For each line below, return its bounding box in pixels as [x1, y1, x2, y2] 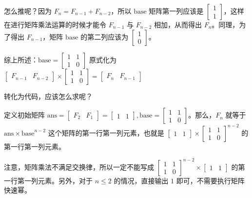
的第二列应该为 [80, 31, 129, 41]
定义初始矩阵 [4, 110, 45, 120]
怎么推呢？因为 [4, 6, 52, 16]
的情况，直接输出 [114, 175, 169, 185]
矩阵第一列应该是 [149, 6, 204, 16]
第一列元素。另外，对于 [17, 175, 93, 185]
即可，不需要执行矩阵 [176, 175, 245, 185]
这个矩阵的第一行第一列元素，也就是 [48, 127, 164, 138]
